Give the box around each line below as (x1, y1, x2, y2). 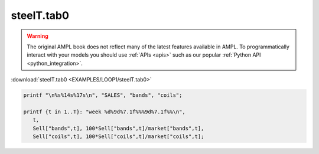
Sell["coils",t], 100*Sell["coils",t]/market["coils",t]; (32, 133, 204, 140)
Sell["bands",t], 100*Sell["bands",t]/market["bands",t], (32, 124, 204, 132)
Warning (27, 32, 48, 40)
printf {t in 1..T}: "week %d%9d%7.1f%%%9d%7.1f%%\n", (23, 108, 185, 115)
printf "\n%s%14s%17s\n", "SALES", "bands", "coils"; (23, 92, 183, 99)
